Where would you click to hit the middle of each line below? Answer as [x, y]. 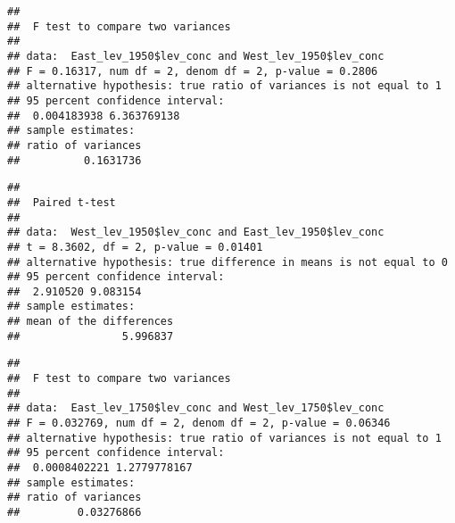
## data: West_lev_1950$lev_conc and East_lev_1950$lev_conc [196, 232]
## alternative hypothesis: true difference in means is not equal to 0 [227, 262]
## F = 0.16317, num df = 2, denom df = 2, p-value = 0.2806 [193, 71]
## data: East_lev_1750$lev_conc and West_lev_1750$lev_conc [196, 408]
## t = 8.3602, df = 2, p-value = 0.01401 [135, 247]
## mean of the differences [91, 322]
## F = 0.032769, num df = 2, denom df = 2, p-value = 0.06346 [199, 423]
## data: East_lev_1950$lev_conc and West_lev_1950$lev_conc [196, 56]
